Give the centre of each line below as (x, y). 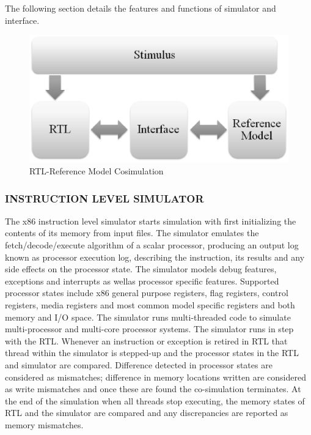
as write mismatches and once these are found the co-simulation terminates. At (153, 389)
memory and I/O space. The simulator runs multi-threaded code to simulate (148, 317)
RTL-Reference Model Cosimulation (97, 171)
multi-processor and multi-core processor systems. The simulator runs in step (149, 329)
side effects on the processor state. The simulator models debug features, (141, 269)
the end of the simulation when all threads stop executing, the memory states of (155, 400)
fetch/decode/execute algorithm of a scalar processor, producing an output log (152, 245)
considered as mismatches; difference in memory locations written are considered (155, 377)
